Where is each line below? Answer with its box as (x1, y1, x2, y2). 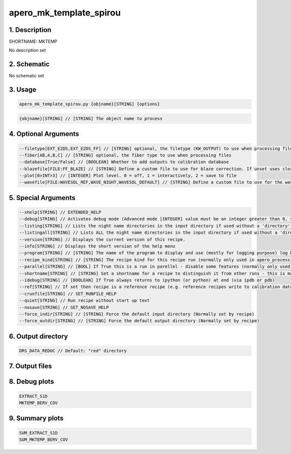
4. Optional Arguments (9, 130, 80, 138)
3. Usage (9, 85, 36, 94)
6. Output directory (9, 332, 68, 340)
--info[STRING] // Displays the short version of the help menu (19, 243, 176, 249)
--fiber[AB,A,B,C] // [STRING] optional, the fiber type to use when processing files (19, 152, 232, 158)
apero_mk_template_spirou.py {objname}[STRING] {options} (19, 101, 160, 107)
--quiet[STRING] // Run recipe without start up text (19, 298, 150, 303)
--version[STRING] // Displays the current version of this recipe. (19, 237, 186, 242)
